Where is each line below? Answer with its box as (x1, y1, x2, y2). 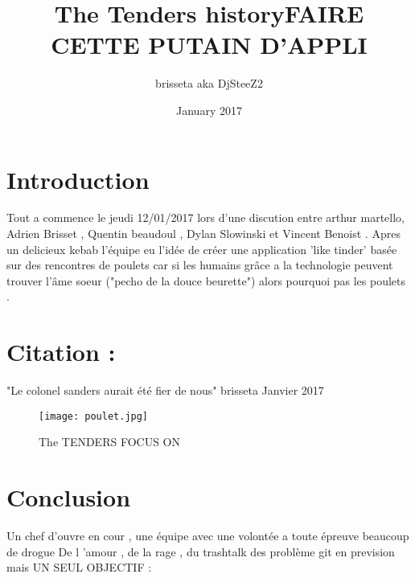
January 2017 (176, 101, 242, 118)
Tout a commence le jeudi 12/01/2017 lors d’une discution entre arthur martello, (6, 209, 405, 226)
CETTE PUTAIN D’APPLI (51, 28, 368, 61)
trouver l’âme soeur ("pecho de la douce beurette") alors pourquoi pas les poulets (6, 272, 406, 289)
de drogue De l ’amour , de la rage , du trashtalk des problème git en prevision (6, 543, 395, 560)
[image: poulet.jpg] (39, 410, 149, 422)
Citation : (6, 335, 116, 368)
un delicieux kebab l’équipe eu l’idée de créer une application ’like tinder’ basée (6, 240, 397, 257)
